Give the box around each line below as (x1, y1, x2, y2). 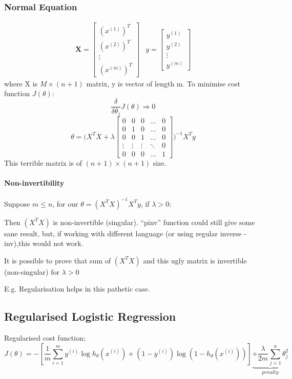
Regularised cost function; (4, 332, 86, 343)
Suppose (4, 198, 30, 209)
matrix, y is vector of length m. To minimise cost (86, 78, 241, 88)
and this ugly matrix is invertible (143, 255, 247, 265)
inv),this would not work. (4, 238, 84, 249)
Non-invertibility (4, 177, 65, 188)
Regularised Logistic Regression (4, 308, 176, 324)
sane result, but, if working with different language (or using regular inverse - (4, 228, 246, 238)
